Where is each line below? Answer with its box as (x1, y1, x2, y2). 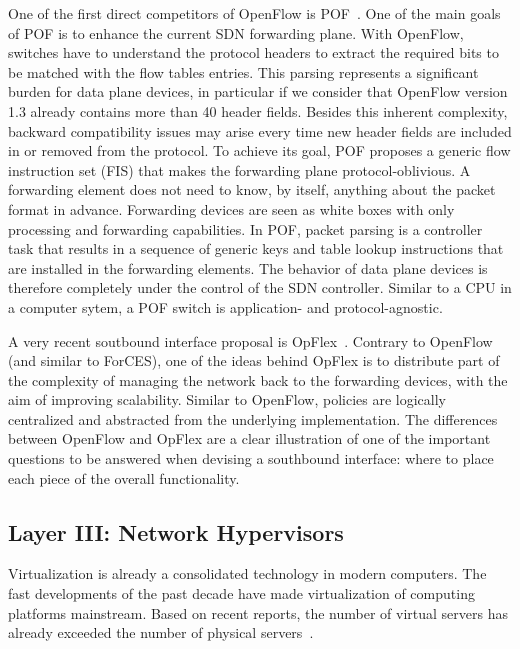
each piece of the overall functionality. (8, 467, 240, 488)
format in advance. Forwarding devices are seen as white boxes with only (8, 198, 455, 219)
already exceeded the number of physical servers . (8, 622, 314, 643)
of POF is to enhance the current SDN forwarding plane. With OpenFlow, (8, 22, 464, 43)
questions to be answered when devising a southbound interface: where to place (8, 448, 494, 469)
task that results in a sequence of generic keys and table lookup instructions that (8, 238, 504, 259)
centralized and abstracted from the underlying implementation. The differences (8, 408, 498, 429)
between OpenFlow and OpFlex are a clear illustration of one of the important (8, 428, 491, 449)
